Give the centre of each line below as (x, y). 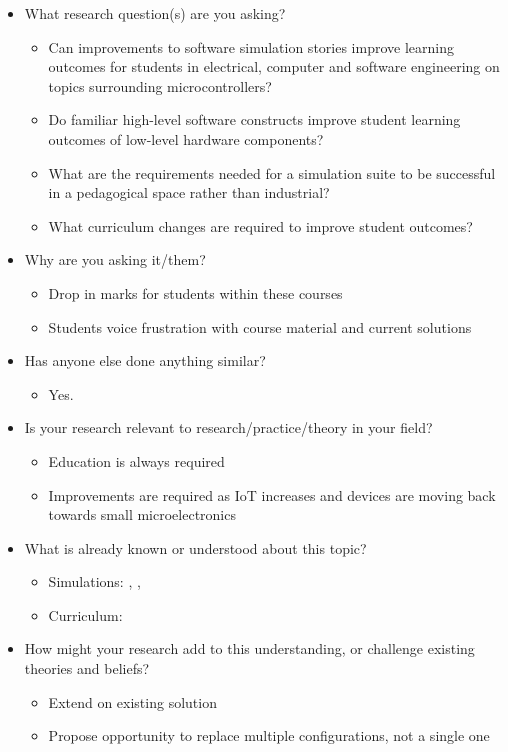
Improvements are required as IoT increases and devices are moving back (272, 494)
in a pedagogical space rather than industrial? (189, 192)
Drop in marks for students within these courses (195, 292)
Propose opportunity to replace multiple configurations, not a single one (269, 735)
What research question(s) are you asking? (155, 13)
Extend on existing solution (132, 701)
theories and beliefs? (87, 668)
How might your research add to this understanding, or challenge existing (249, 648)
